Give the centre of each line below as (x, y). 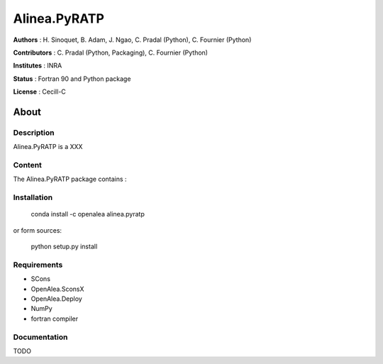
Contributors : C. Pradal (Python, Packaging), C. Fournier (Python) (111, 53)
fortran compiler (55, 319)
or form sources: (38, 230)
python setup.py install (64, 247)
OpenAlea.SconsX (57, 289)
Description (34, 133)
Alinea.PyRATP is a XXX (48, 147)
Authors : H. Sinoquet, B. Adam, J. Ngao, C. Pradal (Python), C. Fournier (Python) (132, 40)
